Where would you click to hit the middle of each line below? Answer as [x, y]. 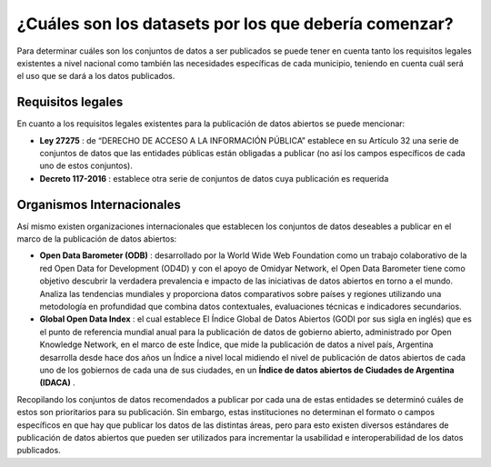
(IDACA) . [58, 383]
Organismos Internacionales [99, 204]
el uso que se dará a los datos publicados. [96, 76]
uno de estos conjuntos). [86, 166]
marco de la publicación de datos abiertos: [97, 239]
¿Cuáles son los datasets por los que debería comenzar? [235, 24]
